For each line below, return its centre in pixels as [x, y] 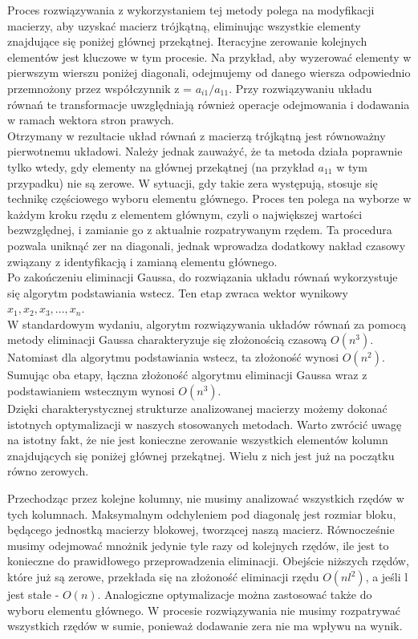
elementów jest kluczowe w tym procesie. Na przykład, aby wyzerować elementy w [209, 57]
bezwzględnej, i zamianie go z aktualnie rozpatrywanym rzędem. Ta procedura [200, 230]
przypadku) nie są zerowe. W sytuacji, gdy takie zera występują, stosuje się [193, 182]
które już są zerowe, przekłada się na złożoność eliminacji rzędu [163, 576]
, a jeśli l [387, 576]
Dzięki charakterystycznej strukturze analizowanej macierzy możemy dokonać [197, 408]
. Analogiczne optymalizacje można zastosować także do [235, 594]
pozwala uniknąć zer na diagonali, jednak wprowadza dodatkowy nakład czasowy [207, 245]
